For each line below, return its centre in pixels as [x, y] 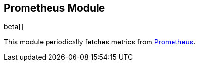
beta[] [14, 27]
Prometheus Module [55, 8]
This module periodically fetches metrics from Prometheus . [100, 42]
